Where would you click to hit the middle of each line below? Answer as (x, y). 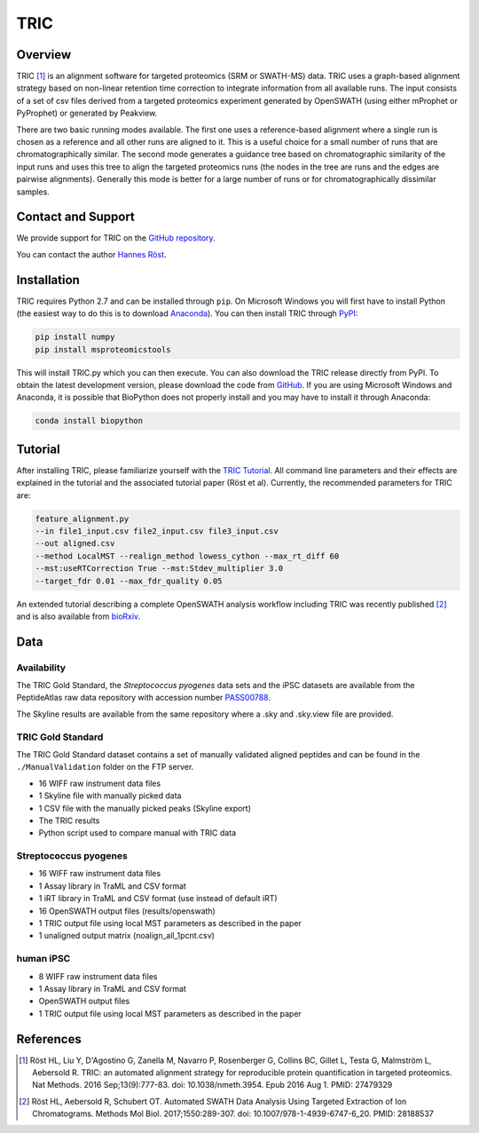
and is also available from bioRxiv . (79, 616)
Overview (44, 55)
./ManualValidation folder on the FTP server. (105, 767)
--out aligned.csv (75, 543)
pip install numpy (75, 337)
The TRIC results (69, 820)
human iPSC (43, 959)
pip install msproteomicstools (103, 349)
